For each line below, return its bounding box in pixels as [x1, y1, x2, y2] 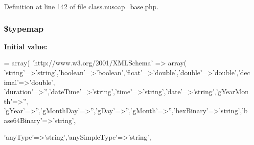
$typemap [4, 22, 44, 34]
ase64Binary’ [4, 115, 43, 125]
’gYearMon [216, 86, 249, 97]
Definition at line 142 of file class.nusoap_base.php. [4, 1, 159, 11]
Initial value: [4, 41, 47, 51]
